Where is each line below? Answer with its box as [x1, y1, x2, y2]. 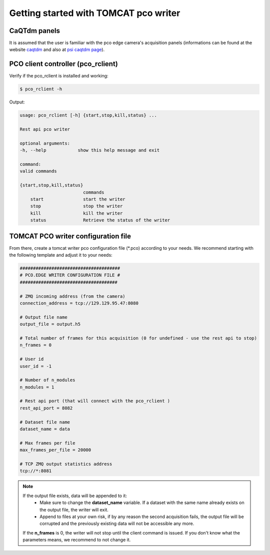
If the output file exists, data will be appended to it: [22, 493, 127, 499]
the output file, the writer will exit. [39, 507, 108, 513]
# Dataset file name [19, 419, 70, 425]
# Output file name [19, 314, 67, 320]
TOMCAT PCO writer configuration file [9, 232, 131, 240]
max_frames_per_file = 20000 [19, 447, 91, 453]
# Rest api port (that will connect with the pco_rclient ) [19, 398, 170, 404]
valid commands [19, 168, 57, 174]
